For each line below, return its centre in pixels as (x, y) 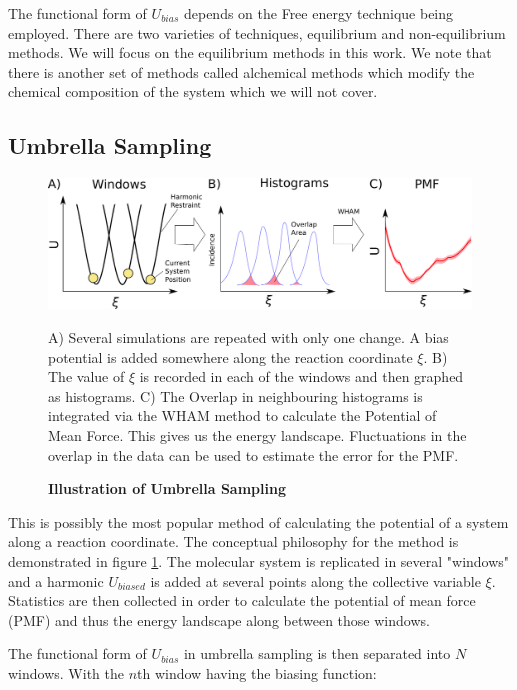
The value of (86, 376)
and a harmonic (56, 580)
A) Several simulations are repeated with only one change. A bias (248, 337)
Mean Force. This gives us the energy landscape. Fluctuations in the (257, 434)
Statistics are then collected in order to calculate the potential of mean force (242, 600)
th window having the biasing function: (257, 672)
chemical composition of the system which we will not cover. (193, 91)
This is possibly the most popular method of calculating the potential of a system (258, 521)
